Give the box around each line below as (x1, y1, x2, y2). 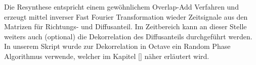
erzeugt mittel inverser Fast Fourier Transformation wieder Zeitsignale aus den (4, 11, 248, 22)
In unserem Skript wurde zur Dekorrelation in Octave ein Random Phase (4, 41, 231, 51)
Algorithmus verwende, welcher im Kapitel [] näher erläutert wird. (4, 50, 209, 61)
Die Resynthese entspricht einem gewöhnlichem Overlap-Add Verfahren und (4, 2, 239, 12)
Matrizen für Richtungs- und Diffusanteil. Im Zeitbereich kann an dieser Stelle (4, 21, 247, 32)
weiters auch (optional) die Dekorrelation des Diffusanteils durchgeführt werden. (4, 31, 252, 41)
